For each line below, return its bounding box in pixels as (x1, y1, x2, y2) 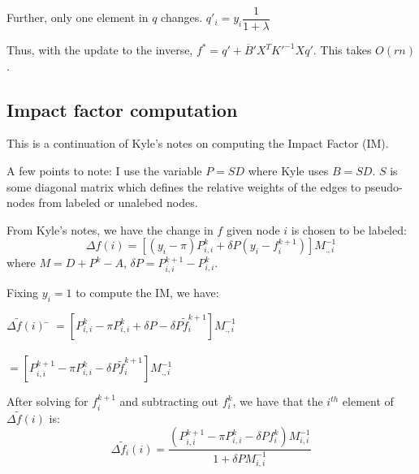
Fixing (6, 283, 39, 300)
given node (226, 221, 280, 238)
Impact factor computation (6, 97, 238, 122)
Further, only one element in (6, 9, 149, 26)
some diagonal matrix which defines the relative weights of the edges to (6, 178, 361, 195)
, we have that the (232, 393, 323, 410)
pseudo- (364, 178, 403, 195)
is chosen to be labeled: (291, 221, 407, 238)
